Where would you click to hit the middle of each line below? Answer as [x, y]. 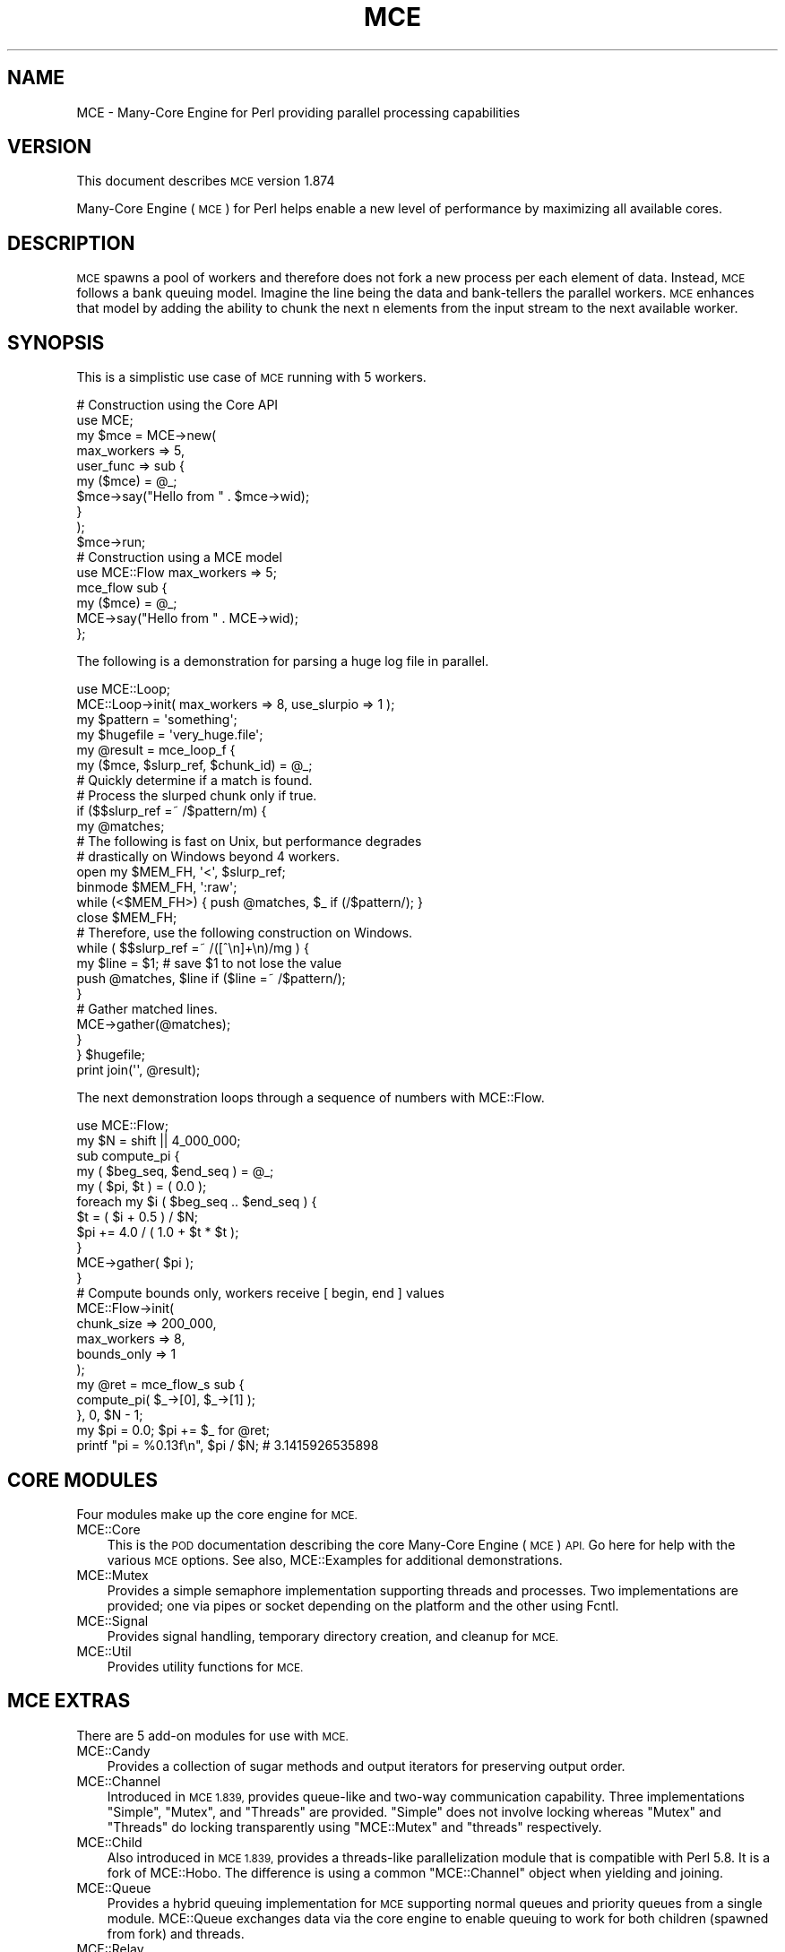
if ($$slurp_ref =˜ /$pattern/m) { [172, 811]
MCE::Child [109, 1842]
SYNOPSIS [56, 342]
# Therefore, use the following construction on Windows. [245, 933]
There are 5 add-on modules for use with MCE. [212, 1735]
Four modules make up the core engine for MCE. [217, 1514]
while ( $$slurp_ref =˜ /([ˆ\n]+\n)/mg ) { [193, 948]
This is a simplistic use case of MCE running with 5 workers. [251, 377]
